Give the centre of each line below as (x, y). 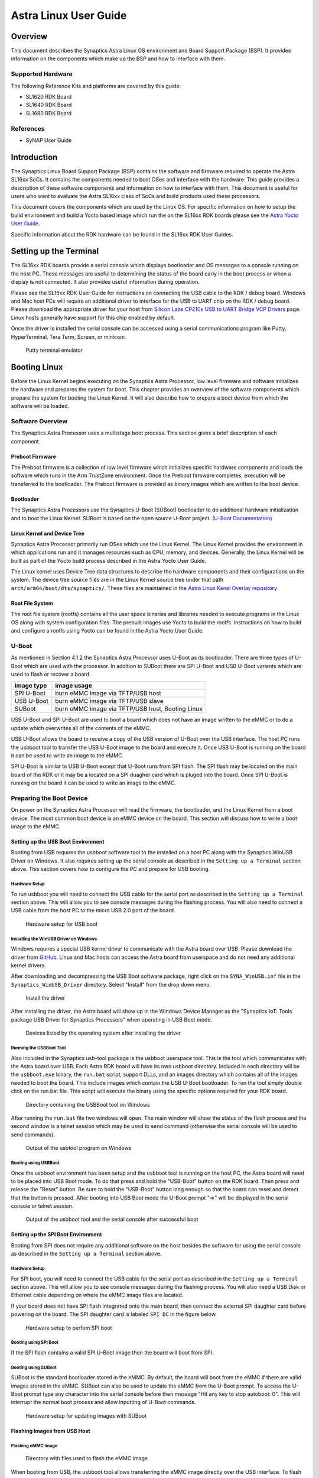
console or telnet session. (42, 1206)
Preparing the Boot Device (49, 798)
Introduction (34, 157)
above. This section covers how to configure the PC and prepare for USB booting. (110, 869)
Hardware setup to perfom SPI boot (69, 1328)
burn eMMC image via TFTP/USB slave (109, 701)
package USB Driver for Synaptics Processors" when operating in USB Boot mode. (112, 1019)
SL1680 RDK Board (49, 113)
